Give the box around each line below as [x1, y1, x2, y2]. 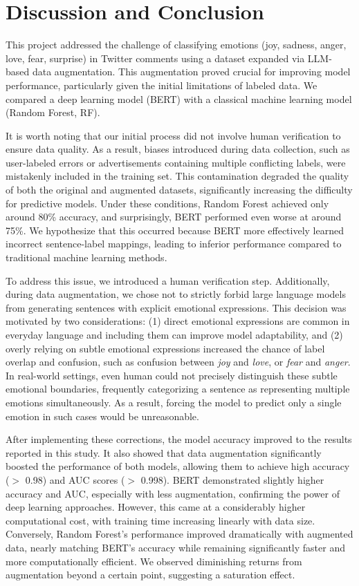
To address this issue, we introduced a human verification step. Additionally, [6, 273, 330, 287]
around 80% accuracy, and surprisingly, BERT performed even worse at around [6, 209, 342, 224]
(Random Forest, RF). [6, 105, 100, 120]
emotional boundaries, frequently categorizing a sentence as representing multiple [6, 381, 350, 396]
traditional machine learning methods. [6, 250, 167, 265]
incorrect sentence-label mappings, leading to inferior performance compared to [6, 236, 342, 251]
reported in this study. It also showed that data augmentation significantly [6, 445, 322, 460]
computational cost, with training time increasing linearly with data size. [6, 513, 315, 527]
